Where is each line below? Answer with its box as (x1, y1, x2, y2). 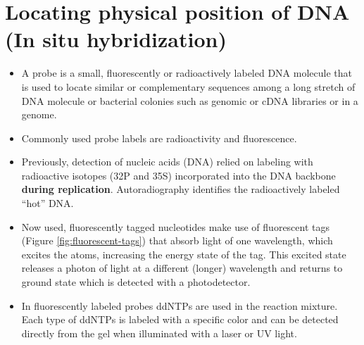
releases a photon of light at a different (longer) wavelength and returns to (21, 261, 343, 275)
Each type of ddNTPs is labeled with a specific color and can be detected (21, 312, 339, 327)
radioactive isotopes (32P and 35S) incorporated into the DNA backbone (21, 168, 336, 182)
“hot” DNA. (21, 196, 74, 211)
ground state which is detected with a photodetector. (21, 275, 251, 289)
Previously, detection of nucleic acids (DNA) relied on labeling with (21, 154, 313, 169)
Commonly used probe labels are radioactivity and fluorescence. (21, 130, 297, 145)
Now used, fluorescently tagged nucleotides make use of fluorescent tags (21, 219, 330, 234)
